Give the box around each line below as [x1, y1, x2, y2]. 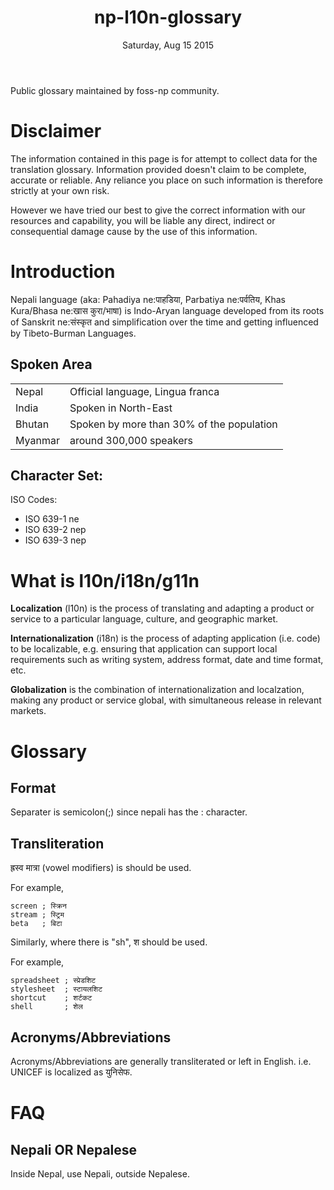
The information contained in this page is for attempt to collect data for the [10, 152, 318, 165]
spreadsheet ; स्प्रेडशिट [10, 976, 97, 986]
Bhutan [15, 417, 50, 431]
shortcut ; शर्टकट [10, 993, 93, 1003]
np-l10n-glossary [93, 6, 243, 29]
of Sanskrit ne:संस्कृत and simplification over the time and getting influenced [10, 316, 319, 328]
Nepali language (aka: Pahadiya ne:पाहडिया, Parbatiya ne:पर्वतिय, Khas [10, 293, 286, 305]
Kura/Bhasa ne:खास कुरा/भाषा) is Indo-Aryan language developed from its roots [10, 304, 325, 316]
